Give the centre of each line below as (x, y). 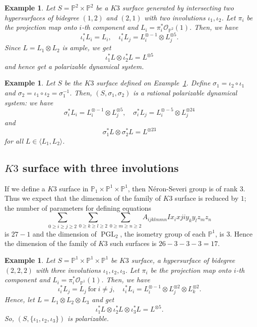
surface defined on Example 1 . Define (153, 83)
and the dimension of (64, 233)
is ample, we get (87, 47)
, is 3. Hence (234, 233)
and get (103, 299)
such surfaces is (133, 243)
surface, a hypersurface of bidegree (183, 260)
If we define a (25, 188)
